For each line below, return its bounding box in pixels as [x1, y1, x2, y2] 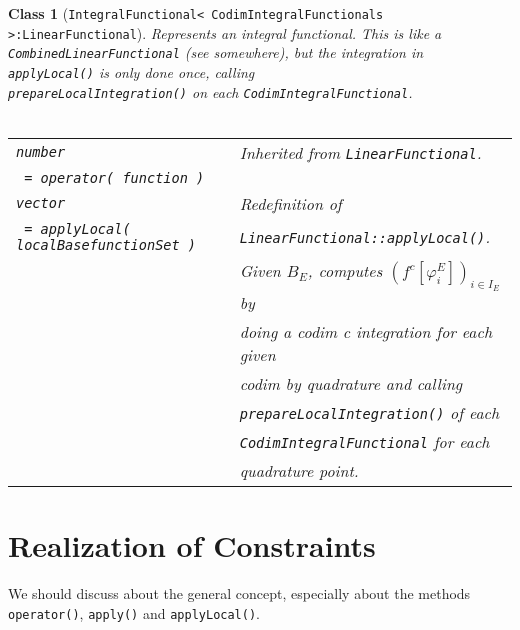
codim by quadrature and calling [239, 371, 463, 395]
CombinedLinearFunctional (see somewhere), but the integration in [8, 42, 424, 63]
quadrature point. [239, 458, 359, 482]
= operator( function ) [24, 169, 205, 186]
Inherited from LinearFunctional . [239, 140, 482, 164]
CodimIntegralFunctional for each [239, 429, 490, 453]
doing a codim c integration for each [239, 319, 493, 343]
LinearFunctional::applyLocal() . [239, 225, 491, 249]
